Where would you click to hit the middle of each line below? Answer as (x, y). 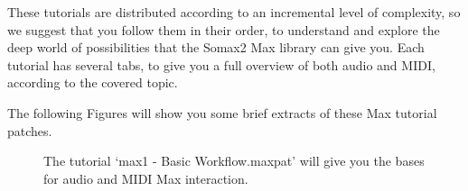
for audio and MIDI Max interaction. (146, 178)
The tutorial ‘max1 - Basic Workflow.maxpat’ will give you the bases (234, 161)
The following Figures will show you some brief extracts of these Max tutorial (222, 112)
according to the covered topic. (93, 82)
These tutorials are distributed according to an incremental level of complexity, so (234, 12)
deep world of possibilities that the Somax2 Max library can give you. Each (216, 47)
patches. (30, 130)
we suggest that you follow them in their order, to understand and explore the (224, 29)
